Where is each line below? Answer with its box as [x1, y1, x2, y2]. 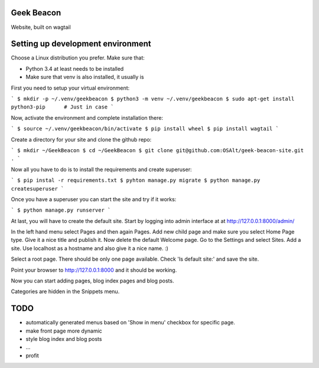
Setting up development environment [11, 39, 151, 49]
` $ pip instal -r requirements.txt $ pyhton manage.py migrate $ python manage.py [11, 177, 261, 184]
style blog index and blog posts [25, 336, 102, 343]
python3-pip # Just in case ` [11, 104, 115, 110]
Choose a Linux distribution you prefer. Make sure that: [11, 54, 145, 61]
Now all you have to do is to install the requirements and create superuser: [11, 166, 192, 173]
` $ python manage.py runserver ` [11, 207, 111, 213]
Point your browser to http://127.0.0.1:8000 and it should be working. [11, 266, 177, 274]
